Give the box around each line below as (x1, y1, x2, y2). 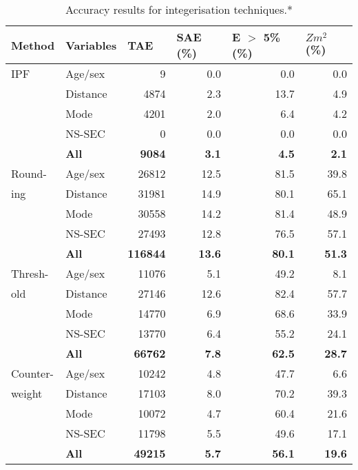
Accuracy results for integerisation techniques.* (65, 1, 293, 17)
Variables (65, 37, 117, 53)
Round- (11, 165, 47, 181)
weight (11, 385, 43, 401)
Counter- (11, 365, 54, 381)
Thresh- (11, 265, 49, 281)
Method (11, 37, 55, 53)
